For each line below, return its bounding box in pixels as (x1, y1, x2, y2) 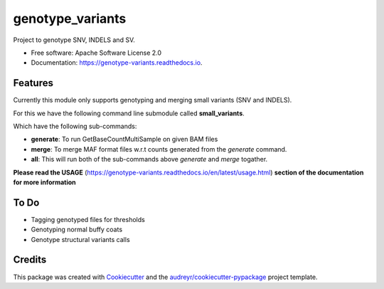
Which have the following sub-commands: (13, 122, 137, 131)
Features (13, 77, 53, 89)
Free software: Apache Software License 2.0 (31, 48, 162, 57)
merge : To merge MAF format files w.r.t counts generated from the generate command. (31, 144, 287, 153)
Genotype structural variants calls (31, 235, 131, 243)
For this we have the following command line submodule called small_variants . (13, 109, 245, 117)
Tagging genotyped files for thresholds (31, 215, 145, 224)
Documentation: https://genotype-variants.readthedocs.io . (31, 58, 203, 67)
